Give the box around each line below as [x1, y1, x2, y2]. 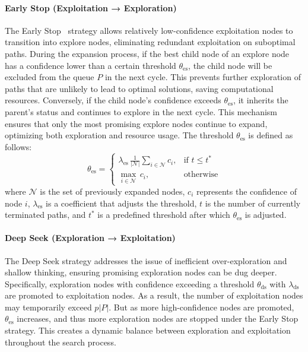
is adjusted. [245, 208, 287, 221]
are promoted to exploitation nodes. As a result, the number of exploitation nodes [5, 289, 303, 302]
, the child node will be [188, 59, 272, 71]
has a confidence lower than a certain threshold [5, 59, 176, 71]
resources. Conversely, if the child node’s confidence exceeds [5, 94, 221, 106]
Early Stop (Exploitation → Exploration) [5, 1, 177, 14]
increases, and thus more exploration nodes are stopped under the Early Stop [17, 312, 299, 325]
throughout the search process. [5, 335, 116, 348]
